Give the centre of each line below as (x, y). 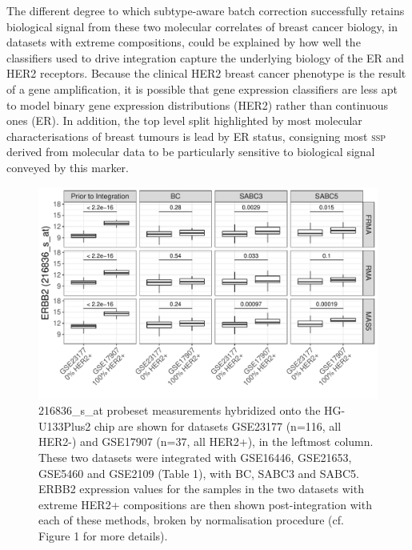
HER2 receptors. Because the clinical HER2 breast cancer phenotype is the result (206, 73)
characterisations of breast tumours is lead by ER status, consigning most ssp (196, 136)
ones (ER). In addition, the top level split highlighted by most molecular (184, 120)
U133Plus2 (65, 426)
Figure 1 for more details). (103, 535)
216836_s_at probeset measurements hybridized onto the (180, 410)
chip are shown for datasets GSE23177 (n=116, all (218, 426)
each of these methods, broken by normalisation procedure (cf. (191, 520)
